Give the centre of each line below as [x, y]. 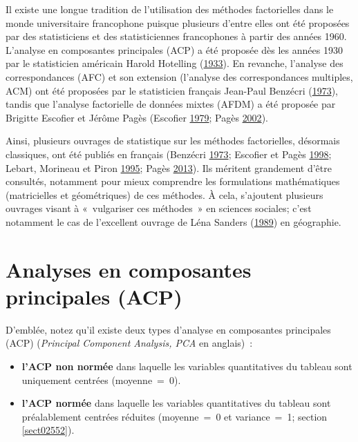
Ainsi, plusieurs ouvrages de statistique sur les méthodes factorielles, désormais [173, 141]
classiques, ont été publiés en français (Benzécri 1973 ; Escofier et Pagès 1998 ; [169, 154]
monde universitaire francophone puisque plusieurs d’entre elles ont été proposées [178, 22]
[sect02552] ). [48, 430]
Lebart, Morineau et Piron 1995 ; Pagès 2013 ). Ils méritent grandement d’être [169, 167]
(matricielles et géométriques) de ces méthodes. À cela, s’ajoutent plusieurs [164, 194]
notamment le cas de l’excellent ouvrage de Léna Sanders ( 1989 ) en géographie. [173, 221]
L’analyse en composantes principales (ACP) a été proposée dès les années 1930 [174, 49]
